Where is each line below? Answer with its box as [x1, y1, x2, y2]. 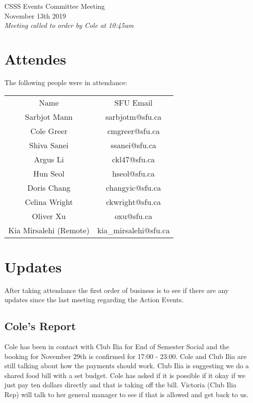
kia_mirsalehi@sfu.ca [97, 224, 170, 236]
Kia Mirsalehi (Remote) [8, 224, 90, 236]
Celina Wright [24, 196, 73, 207]
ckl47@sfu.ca [112, 153, 155, 165]
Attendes [4, 48, 66, 68]
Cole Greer [30, 125, 67, 136]
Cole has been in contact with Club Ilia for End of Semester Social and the [4, 341, 230, 352]
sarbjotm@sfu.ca [105, 111, 162, 122]
